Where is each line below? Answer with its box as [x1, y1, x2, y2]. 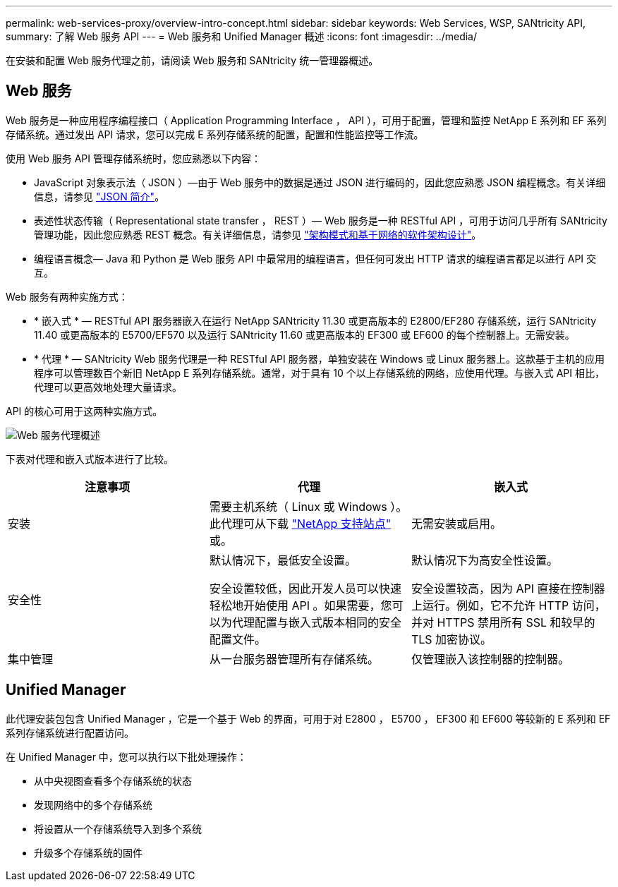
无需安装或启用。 [411, 516, 502, 531]
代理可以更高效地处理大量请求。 [34, 380, 182, 393]
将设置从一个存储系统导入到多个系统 [34, 822, 202, 835]
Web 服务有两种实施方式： [6, 290, 128, 303]
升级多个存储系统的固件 [34, 846, 143, 859]
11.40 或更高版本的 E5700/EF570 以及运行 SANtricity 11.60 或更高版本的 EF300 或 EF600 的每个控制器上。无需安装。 [34, 328, 575, 341]
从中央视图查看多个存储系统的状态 [34, 774, 192, 787]
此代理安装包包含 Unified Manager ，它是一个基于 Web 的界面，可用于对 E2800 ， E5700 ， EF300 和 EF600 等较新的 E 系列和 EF [6, 712, 611, 725]
